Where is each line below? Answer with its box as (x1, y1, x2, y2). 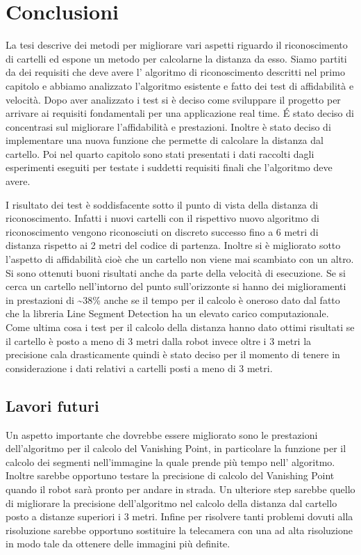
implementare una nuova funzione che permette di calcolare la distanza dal (6, 133, 324, 147)
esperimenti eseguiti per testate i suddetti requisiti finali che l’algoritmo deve (6, 160, 333, 175)
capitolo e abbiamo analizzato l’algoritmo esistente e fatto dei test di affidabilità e (6, 78, 354, 92)
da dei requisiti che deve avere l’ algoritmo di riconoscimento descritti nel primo (6, 65, 345, 79)
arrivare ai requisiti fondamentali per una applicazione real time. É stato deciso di (6, 106, 354, 120)
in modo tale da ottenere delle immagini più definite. (6, 536, 230, 551)
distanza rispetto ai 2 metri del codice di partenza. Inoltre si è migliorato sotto (6, 238, 341, 252)
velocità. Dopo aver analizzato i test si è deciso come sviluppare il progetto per (6, 92, 341, 106)
